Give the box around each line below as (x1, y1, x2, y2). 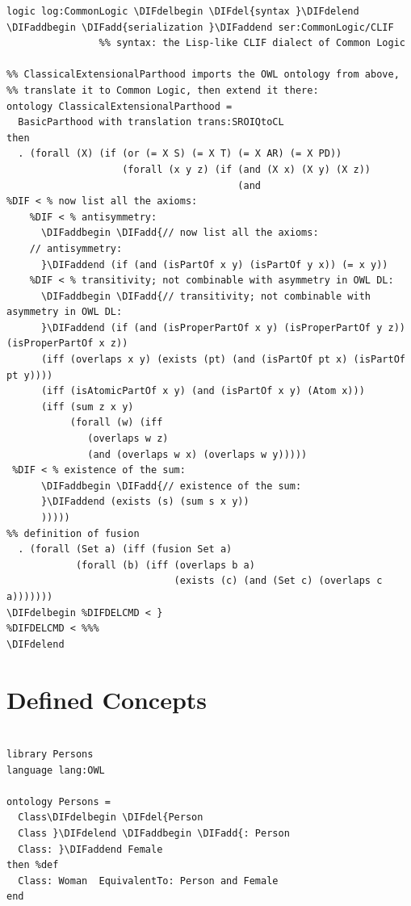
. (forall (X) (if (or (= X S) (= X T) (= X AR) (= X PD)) (18, 148, 342, 160)
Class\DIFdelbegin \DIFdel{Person (18, 812, 203, 824)
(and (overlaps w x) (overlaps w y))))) (87, 448, 308, 460)
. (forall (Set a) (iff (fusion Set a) (18, 543, 233, 556)
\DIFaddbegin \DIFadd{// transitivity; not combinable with (40, 290, 371, 302)
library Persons (6, 749, 94, 761)
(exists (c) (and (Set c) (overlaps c (174, 575, 383, 587)
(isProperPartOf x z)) (6, 338, 128, 350)
